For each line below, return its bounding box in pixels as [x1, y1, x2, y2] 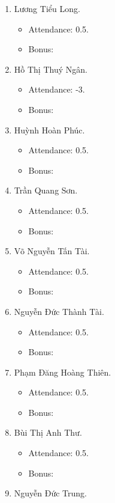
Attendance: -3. [28, 83, 85, 96]
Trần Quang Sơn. [14, 184, 78, 197]
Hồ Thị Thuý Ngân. [14, 62, 87, 75]
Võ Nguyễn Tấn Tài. [14, 245, 90, 257]
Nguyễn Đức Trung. [14, 487, 87, 499]
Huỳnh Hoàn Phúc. [14, 123, 85, 136]
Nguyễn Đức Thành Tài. [14, 305, 104, 317]
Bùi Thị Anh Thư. [14, 426, 82, 439]
